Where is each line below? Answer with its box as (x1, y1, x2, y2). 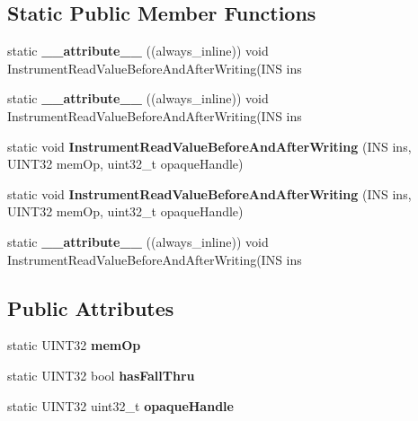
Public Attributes (7, 294, 174, 321)
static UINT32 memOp (7, 336, 141, 355)
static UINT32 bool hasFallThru (7, 365, 195, 384)
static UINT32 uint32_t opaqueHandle (7, 396, 234, 415)
